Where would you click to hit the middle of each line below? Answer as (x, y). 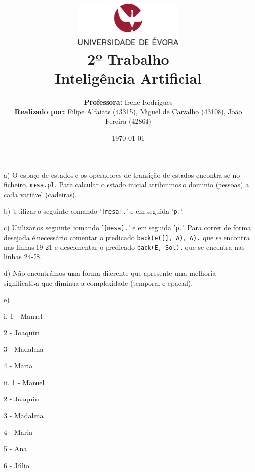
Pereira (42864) (128, 121)
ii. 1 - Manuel (24, 382)
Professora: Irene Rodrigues (128, 101)
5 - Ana (16, 448)
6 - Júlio (17, 465)
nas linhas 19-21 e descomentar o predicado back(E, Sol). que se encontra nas (124, 247)
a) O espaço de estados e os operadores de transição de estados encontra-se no (122, 175)
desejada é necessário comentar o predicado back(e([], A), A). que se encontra (127, 237)
